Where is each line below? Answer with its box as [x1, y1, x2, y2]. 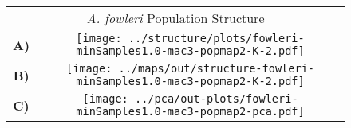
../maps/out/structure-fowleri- [118, 62, 315, 75]
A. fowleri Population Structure [86, 9, 265, 27]
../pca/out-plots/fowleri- [134, 92, 298, 105]
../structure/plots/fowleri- [128, 32, 305, 45]
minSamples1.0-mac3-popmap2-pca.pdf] [76, 105, 305, 118]
